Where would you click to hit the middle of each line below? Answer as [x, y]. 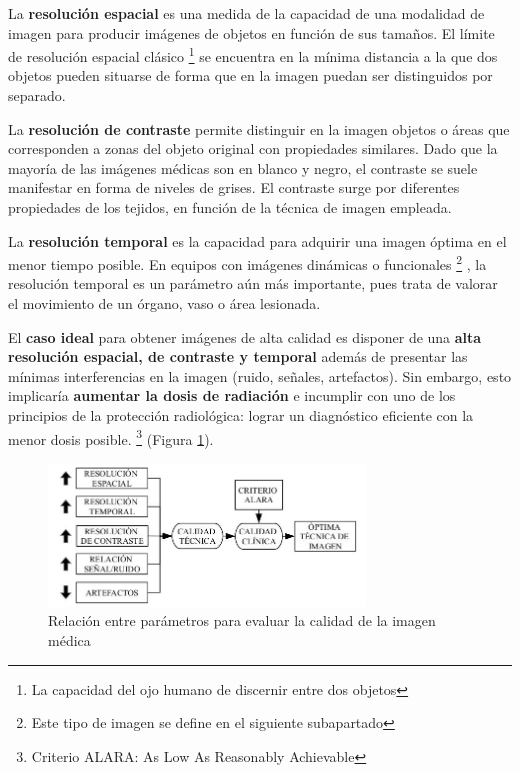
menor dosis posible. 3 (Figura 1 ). [111, 437]
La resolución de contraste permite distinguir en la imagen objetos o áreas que [259, 128]
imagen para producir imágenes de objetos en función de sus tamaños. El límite [251, 32]
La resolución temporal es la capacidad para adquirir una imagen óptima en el [257, 240]
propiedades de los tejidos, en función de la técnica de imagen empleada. [230, 207]
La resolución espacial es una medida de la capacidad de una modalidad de [246, 13]
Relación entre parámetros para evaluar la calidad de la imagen [242, 620]
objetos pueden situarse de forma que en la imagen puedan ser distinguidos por [250, 75]
